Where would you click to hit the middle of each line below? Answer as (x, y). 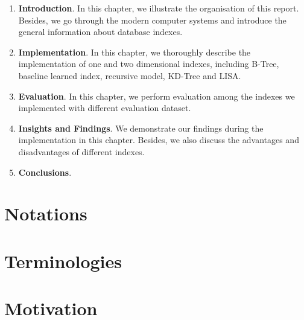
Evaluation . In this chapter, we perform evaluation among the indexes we (157, 96)
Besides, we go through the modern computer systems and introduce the (152, 20)
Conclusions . (45, 172)
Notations (46, 213)
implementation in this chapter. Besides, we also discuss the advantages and (159, 140)
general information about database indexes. (100, 32)
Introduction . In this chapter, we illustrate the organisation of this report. (159, 8)
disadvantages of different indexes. (81, 151)
